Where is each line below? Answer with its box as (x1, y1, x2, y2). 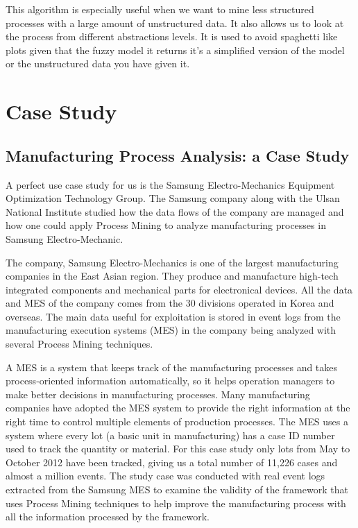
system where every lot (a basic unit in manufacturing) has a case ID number (6, 427, 335, 442)
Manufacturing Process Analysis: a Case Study (6, 144, 350, 166)
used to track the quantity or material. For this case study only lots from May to (6, 441, 350, 456)
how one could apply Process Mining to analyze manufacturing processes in (6, 218, 326, 232)
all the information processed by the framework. (6, 509, 210, 524)
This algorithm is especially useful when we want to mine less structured (6, 2, 314, 16)
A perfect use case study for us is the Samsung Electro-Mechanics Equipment (6, 177, 335, 191)
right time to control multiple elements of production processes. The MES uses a (6, 414, 348, 429)
